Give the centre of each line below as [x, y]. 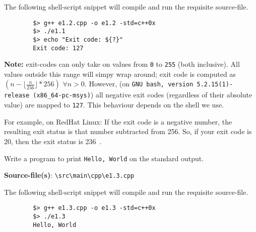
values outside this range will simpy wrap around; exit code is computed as [120, 74]
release [17, 96]
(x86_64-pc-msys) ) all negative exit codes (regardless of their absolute [143, 95]
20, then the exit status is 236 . [53, 141]
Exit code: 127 [58, 48]
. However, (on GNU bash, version [139, 84]
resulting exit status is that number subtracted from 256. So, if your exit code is [128, 131]
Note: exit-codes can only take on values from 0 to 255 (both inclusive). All [122, 64]
